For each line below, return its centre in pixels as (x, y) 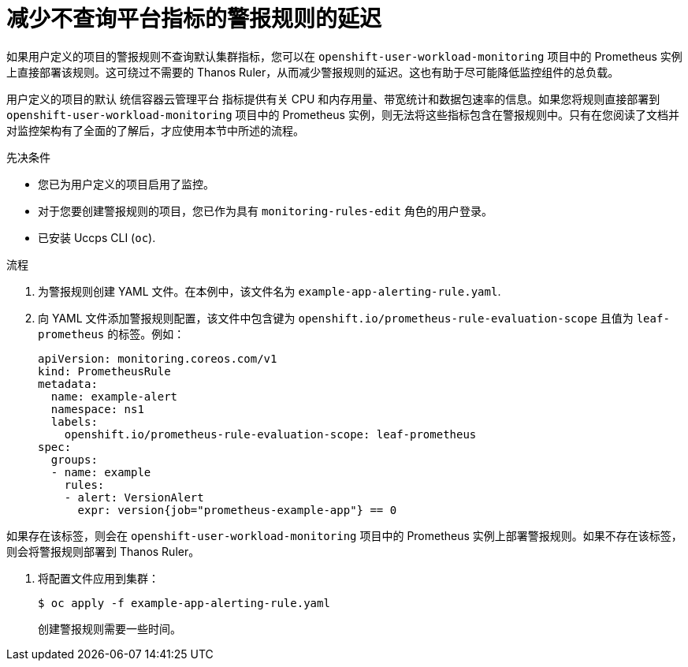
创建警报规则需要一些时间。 (110, 628)
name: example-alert (114, 396)
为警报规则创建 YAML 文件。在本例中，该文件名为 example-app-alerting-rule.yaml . (270, 291)
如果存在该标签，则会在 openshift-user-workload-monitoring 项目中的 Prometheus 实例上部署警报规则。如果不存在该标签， (344, 535)
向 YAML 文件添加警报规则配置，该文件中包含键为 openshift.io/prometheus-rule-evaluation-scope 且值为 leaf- (354, 318)
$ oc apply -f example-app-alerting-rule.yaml (184, 603)
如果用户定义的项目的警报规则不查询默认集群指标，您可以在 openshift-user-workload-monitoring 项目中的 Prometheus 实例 (344, 56)
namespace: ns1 (97, 409)
